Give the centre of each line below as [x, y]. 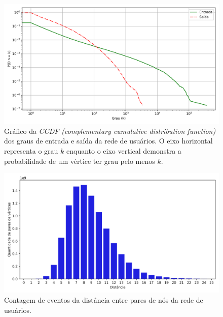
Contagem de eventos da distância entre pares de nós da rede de [104, 299]
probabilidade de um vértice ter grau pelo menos [80, 161]
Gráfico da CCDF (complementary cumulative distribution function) [110, 131]
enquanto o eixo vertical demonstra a [124, 150]
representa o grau [31, 150]
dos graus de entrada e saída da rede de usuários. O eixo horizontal [108, 141]
